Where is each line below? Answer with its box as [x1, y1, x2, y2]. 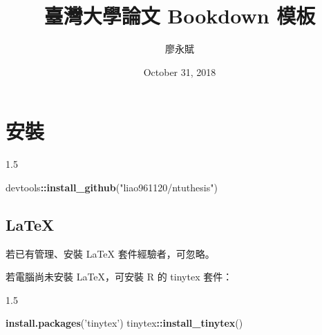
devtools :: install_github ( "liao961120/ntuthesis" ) [6, 180, 218, 194]
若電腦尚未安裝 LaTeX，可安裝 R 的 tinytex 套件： [6, 269, 233, 284]
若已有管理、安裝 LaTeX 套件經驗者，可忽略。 [6, 246, 215, 260]
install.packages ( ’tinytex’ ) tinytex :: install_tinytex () [6, 316, 243, 330]
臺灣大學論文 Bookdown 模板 [44, 1, 316, 30]
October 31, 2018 [143, 64, 216, 79]
